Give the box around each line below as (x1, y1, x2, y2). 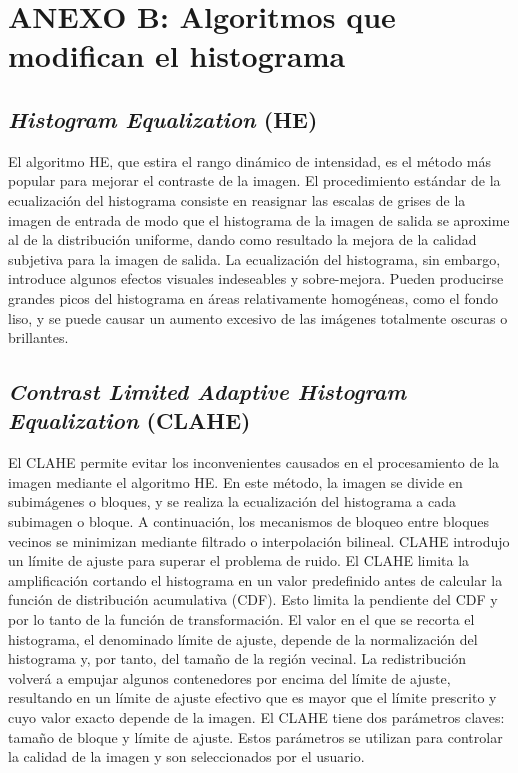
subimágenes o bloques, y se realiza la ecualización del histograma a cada (8, 491, 457, 512)
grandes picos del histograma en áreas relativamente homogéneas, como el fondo (8, 287, 499, 308)
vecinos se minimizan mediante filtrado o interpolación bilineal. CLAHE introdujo (8, 530, 510, 551)
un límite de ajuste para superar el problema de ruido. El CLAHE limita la (8, 550, 470, 571)
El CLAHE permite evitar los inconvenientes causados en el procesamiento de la (8, 452, 500, 473)
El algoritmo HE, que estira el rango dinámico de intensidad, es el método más (8, 150, 492, 171)
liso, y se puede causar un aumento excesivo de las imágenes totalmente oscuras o (8, 307, 508, 328)
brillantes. (8, 327, 69, 348)
